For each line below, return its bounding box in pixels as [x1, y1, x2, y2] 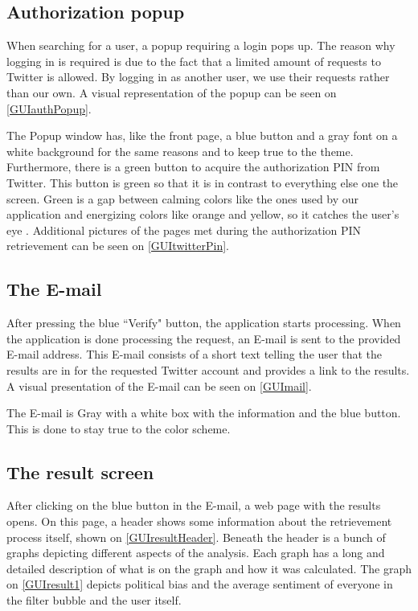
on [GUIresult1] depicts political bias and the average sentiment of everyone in [6, 576, 393, 593]
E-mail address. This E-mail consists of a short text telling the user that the [6, 346, 382, 363]
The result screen [6, 459, 154, 484]
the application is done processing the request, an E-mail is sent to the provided [6, 330, 401, 347]
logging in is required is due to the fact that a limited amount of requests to [6, 52, 381, 69]
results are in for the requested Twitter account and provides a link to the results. [6, 361, 410, 378]
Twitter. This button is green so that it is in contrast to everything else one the [6, 174, 399, 191]
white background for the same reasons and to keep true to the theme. [6, 142, 354, 159]
